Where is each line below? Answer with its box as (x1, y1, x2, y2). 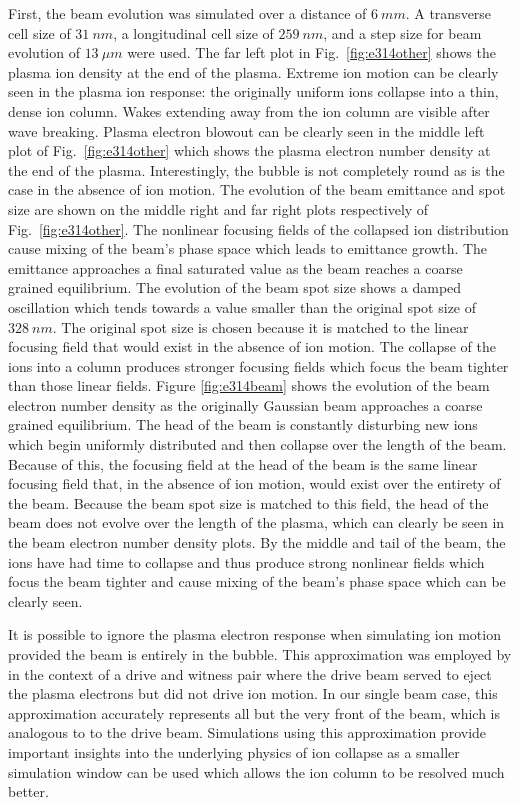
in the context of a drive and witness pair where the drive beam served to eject (8, 663, 492, 684)
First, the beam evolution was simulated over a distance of (8, 3, 367, 23)
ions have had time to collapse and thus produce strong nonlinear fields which (8, 551, 485, 572)
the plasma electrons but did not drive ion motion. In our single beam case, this (8, 683, 498, 704)
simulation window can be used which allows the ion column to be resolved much (8, 761, 505, 782)
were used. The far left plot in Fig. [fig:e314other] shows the (127, 42, 496, 63)
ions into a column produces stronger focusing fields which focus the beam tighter (8, 355, 509, 376)
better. (8, 781, 49, 802)
